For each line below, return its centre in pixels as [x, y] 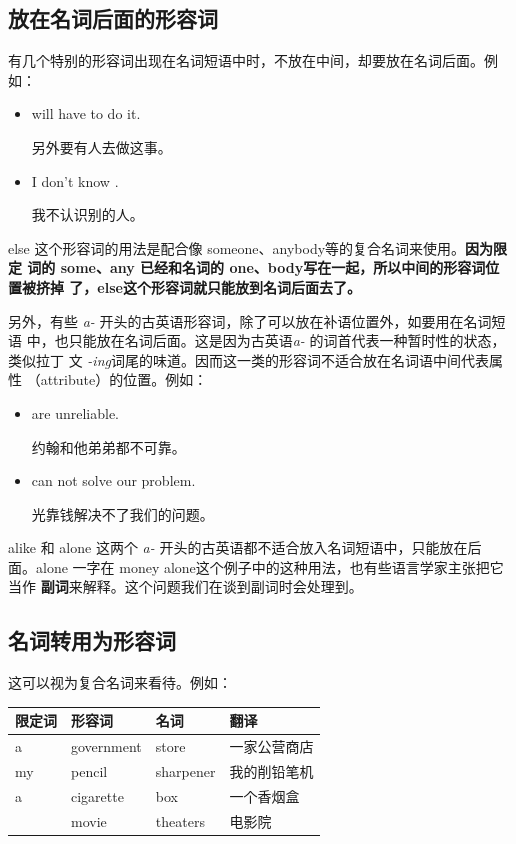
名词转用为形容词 [92, 640]
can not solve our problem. [113, 480]
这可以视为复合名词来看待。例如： [120, 682]
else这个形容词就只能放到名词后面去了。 [229, 286]
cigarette [97, 795]
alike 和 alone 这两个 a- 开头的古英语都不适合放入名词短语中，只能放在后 [245, 547]
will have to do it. [86, 113]
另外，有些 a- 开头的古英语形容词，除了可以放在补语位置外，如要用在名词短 [257, 320]
